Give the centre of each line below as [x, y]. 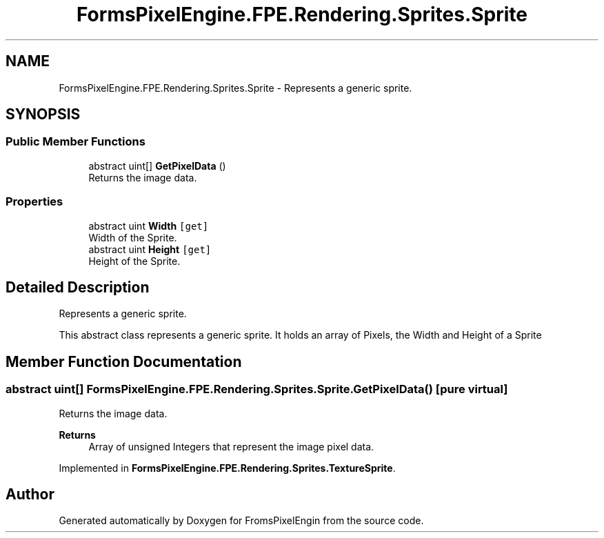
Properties [34, 202]
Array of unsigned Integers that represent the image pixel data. [231, 446]
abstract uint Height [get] [150, 249]
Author [30, 495]
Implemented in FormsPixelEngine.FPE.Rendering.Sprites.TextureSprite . [227, 468]
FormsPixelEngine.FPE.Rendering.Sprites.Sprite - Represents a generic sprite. [235, 88]
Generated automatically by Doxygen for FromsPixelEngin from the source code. [241, 521]
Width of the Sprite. [133, 237]
